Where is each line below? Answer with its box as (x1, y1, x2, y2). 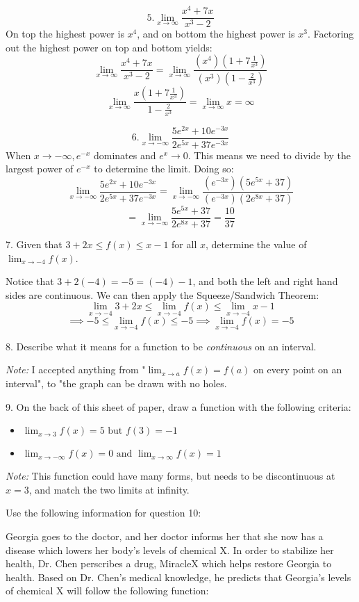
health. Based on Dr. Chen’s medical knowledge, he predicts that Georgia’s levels (6, 569, 351, 584)
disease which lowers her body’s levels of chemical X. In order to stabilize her (6, 542, 334, 557)
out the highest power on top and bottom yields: (6, 40, 212, 54)
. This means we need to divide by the (187, 147, 351, 162)
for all (172, 236, 197, 251)
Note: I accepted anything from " (6, 362, 146, 377)
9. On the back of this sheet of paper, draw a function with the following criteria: (6, 399, 351, 414)
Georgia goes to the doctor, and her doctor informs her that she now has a (6, 528, 324, 543)
